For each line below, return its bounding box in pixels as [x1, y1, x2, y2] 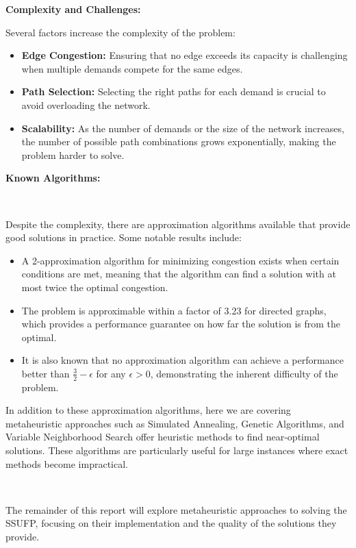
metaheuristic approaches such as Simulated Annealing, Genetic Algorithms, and [5, 416, 344, 430]
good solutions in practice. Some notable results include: [5, 230, 242, 245]
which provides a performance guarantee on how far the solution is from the [21, 316, 340, 331]
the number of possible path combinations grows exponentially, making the [21, 134, 336, 149]
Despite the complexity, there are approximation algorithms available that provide [5, 216, 351, 231]
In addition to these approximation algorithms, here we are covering [5, 403, 291, 417]
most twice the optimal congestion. [21, 279, 168, 294]
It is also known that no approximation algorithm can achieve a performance [21, 353, 344, 367]
